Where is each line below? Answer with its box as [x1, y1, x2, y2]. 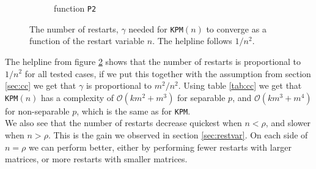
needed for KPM [128, 22, 183, 35]
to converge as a [206, 22, 266, 35]
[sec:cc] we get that [5, 79, 76, 92]
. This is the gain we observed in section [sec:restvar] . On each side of [48, 128, 308, 141]
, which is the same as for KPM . [76, 104, 191, 117]
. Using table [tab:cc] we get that [178, 79, 302, 92]
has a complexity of [41, 91, 114, 103]
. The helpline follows [152, 34, 232, 47]
